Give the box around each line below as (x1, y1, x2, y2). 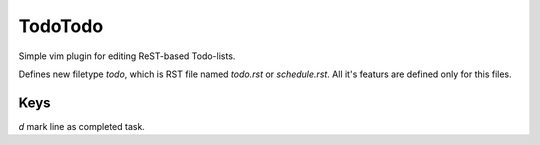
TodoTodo (18, 15, 104, 37)
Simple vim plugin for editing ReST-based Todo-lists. (18, 50, 236, 62)
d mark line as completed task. (18, 120, 145, 132)
